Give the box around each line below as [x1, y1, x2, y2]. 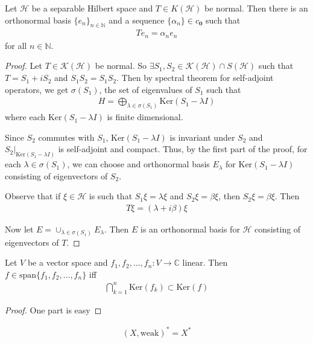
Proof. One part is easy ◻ [5, 303, 102, 316]
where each [5, 111, 46, 123]
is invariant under [169, 130, 235, 143]
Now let [5, 223, 34, 235]
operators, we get [5, 83, 69, 95]
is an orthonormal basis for [141, 223, 240, 235]
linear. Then [182, 256, 228, 269]
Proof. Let [5, 59, 42, 72]
